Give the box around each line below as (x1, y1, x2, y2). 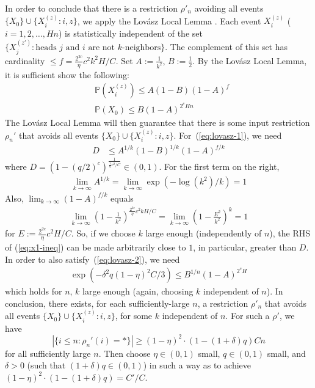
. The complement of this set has (165, 40, 288, 53)
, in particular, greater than (193, 241, 297, 254)
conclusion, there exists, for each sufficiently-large (5, 296, 190, 309)
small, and (267, 346, 306, 359)
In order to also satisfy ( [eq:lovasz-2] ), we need (5, 252, 180, 265)
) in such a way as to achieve (143, 359, 252, 372)
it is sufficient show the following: (5, 68, 129, 81)
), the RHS (269, 227, 311, 240)
